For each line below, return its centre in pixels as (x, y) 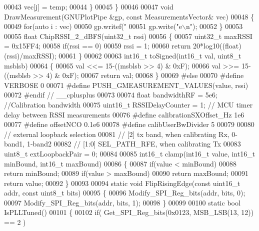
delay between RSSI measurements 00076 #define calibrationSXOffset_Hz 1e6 (124, 114)
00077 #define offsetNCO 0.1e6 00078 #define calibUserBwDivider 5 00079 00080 (129, 124)
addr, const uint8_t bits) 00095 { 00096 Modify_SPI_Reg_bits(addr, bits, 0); (125, 193)
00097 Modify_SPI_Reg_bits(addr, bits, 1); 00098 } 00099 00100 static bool (122, 202)
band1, (14, 144)
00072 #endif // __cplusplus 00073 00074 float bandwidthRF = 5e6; (111, 95)
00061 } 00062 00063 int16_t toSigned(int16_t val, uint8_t (150, 55)
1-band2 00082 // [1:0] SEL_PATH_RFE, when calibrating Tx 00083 (134, 144)
